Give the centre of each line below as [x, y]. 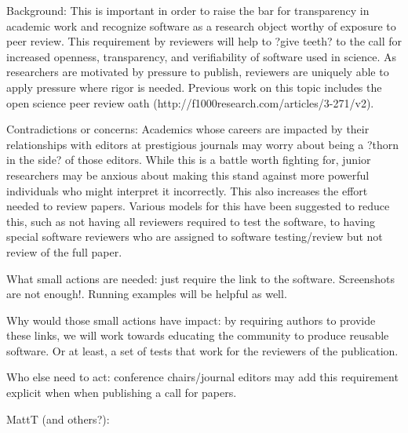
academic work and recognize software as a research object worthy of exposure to [201, 25]
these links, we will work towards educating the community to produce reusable [198, 335]
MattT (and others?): [58, 418]
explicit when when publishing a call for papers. [122, 393]
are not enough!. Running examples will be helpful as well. [147, 294]
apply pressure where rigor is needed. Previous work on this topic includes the [194, 87]
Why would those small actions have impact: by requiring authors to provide [191, 320]
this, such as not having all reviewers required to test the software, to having [191, 221]
